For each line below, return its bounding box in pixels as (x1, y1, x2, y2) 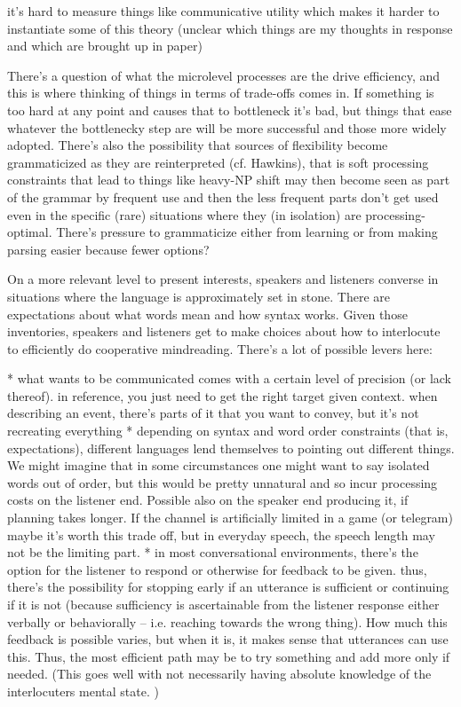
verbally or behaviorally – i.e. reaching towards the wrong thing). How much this (7, 612, 448, 631)
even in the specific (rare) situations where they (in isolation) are (7, 205, 362, 224)
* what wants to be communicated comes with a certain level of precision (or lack (7, 369, 451, 388)
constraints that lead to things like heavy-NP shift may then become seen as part (7, 170, 450, 189)
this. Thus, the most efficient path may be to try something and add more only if (7, 647, 450, 665)
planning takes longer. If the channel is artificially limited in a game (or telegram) (7, 508, 453, 527)
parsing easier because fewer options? (7, 240, 210, 258)
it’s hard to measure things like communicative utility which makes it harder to (7, 2, 440, 20)
